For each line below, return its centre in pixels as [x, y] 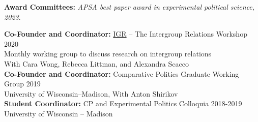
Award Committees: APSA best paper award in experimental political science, [130, 7]
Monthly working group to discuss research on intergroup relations [108, 54]
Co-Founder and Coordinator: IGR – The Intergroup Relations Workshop [126, 34]
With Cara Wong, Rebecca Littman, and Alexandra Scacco [96, 63]
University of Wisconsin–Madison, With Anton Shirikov [91, 93]
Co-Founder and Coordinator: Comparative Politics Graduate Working [122, 73]
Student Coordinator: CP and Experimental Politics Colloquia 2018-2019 [123, 103]
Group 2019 [22, 84]
